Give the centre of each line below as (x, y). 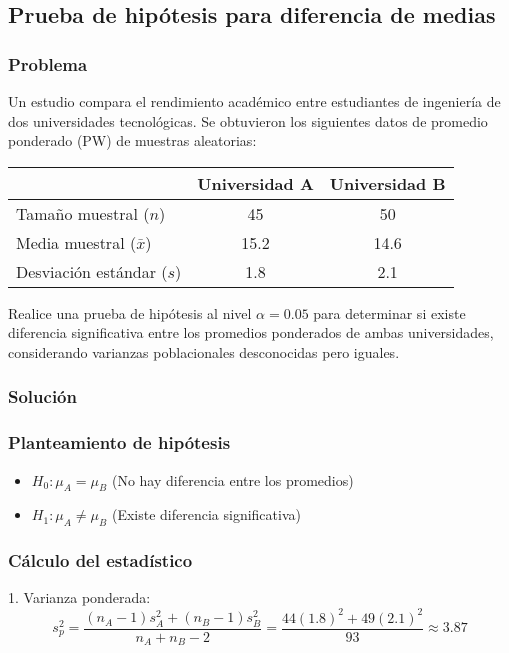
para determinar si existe (389, 312)
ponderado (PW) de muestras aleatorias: (132, 140)
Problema (48, 63)
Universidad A (255, 183)
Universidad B (387, 183)
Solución (42, 396)
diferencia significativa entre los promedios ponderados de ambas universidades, (251, 332)
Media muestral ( (76, 242)
